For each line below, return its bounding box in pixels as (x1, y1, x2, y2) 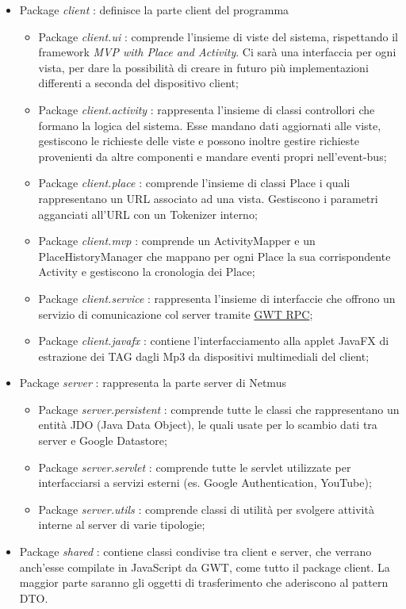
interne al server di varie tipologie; (38, 516, 205, 533)
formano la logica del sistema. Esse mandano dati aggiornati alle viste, (38, 117, 381, 133)
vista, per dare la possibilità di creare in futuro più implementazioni (38, 59, 369, 75)
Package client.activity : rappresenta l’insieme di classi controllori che (38, 101, 375, 117)
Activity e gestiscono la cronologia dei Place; (38, 263, 255, 280)
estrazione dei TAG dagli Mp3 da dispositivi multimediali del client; (38, 347, 370, 364)
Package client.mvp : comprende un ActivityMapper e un (38, 232, 316, 249)
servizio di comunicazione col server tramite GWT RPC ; (38, 305, 313, 322)
